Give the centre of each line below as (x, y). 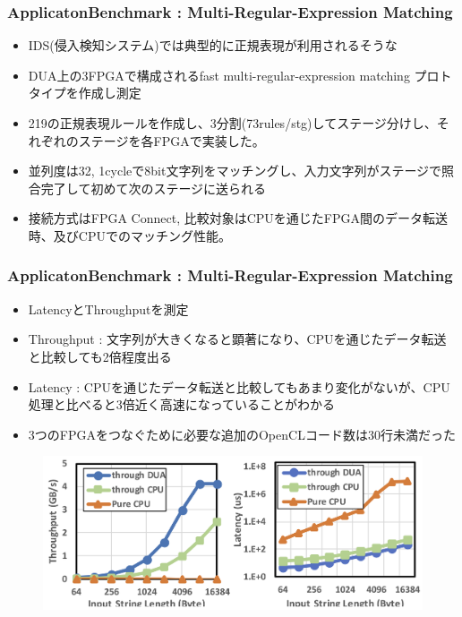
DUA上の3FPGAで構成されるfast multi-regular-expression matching (219, 75)
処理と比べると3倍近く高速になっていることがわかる (182, 404)
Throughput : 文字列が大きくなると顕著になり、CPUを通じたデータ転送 (237, 339)
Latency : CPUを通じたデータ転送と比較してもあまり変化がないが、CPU (239, 386)
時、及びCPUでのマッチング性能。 (129, 235)
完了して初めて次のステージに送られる (154, 188)
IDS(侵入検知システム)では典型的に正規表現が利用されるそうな (213, 45)
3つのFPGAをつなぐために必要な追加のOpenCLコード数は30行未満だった (242, 434)
